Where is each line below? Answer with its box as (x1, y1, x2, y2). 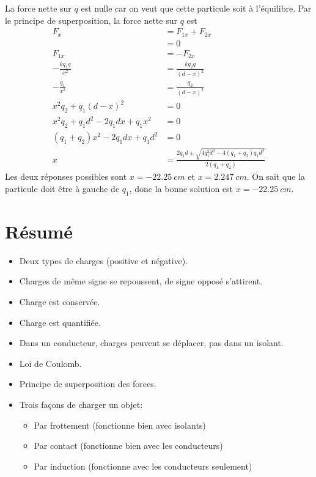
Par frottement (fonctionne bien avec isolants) (34, 418, 206, 431)
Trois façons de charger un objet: (19, 398, 143, 410)
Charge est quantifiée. (19, 316, 101, 328)
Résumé (5, 218, 73, 243)
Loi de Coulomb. (19, 357, 82, 369)
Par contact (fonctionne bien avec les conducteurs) (34, 439, 223, 452)
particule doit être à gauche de (5, 182, 120, 194)
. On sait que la (246, 170, 306, 183)
